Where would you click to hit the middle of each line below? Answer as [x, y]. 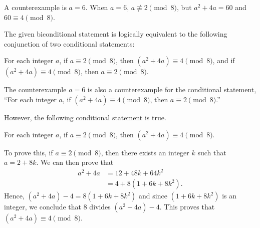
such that [212, 152]
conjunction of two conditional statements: [69, 43]
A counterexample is [35, 7]
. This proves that [187, 207]
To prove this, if [29, 152]
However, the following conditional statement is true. [85, 117]
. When [97, 7]
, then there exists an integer [145, 152]
